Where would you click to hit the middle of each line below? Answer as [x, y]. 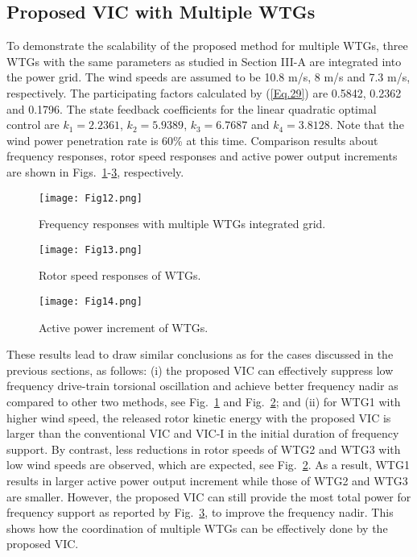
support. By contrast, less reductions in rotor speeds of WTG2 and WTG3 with [204, 449]
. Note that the [367, 125]
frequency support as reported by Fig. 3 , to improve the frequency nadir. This [200, 512]
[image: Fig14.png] [91, 302]
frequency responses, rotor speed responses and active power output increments [202, 156]
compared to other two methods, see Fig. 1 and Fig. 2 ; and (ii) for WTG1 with [204, 402]
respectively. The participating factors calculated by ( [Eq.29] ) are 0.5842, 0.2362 [204, 92]
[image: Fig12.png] [91, 198]
